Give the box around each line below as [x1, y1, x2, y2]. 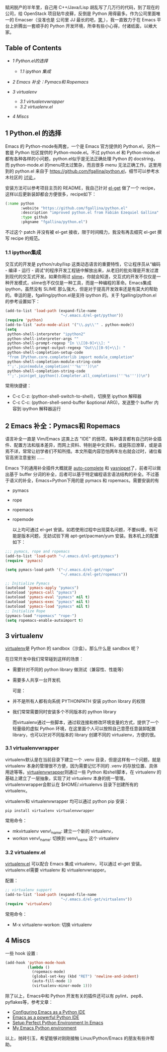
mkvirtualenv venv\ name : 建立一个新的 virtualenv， [12, 828, 116, 836]
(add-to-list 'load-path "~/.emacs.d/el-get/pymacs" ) [5, 554, 119, 559]
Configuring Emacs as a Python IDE [12, 1009, 85, 1015]
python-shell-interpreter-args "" [7, 336, 79, 341]
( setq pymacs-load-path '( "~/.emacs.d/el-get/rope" [5, 567, 114, 572]
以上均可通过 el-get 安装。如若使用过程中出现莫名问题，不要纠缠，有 [12, 527, 154, 533]
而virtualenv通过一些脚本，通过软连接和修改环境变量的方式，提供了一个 [12, 719, 159, 725]
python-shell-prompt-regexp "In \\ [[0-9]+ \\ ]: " [7, 341, 110, 346]
